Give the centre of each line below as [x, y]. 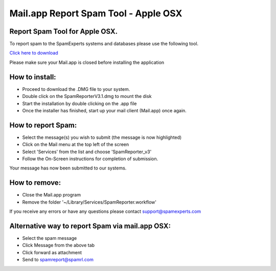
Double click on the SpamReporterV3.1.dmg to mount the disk [87, 96]
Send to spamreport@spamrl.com [58, 260]
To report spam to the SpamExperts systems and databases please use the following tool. [104, 44]
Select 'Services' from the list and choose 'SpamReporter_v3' [87, 152]
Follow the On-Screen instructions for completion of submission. [90, 159]
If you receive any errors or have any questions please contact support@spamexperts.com [105, 211]
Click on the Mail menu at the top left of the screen [76, 144]
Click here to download [34, 53]
